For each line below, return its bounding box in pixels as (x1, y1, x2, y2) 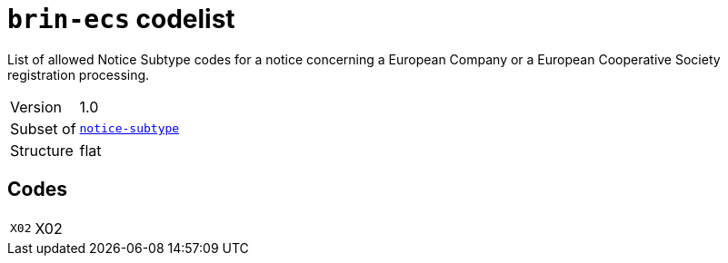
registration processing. (7, 66, 150, 83)
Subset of (10, 119, 76, 138)
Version (10, 97, 62, 116)
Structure (10, 141, 74, 160)
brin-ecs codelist (7, 4, 235, 34)
